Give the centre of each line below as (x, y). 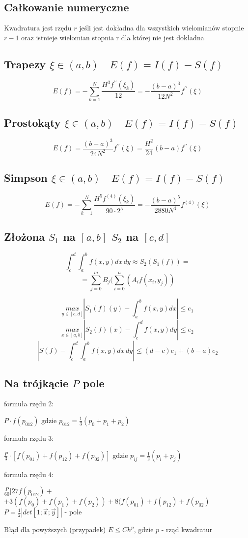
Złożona (24, 236)
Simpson (26, 178)
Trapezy (25, 64)
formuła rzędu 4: (29, 474)
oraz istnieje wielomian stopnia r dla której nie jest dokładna (113, 37)
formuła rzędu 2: (29, 404)
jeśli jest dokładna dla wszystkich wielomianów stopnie (162, 28)
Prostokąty (32, 123)
